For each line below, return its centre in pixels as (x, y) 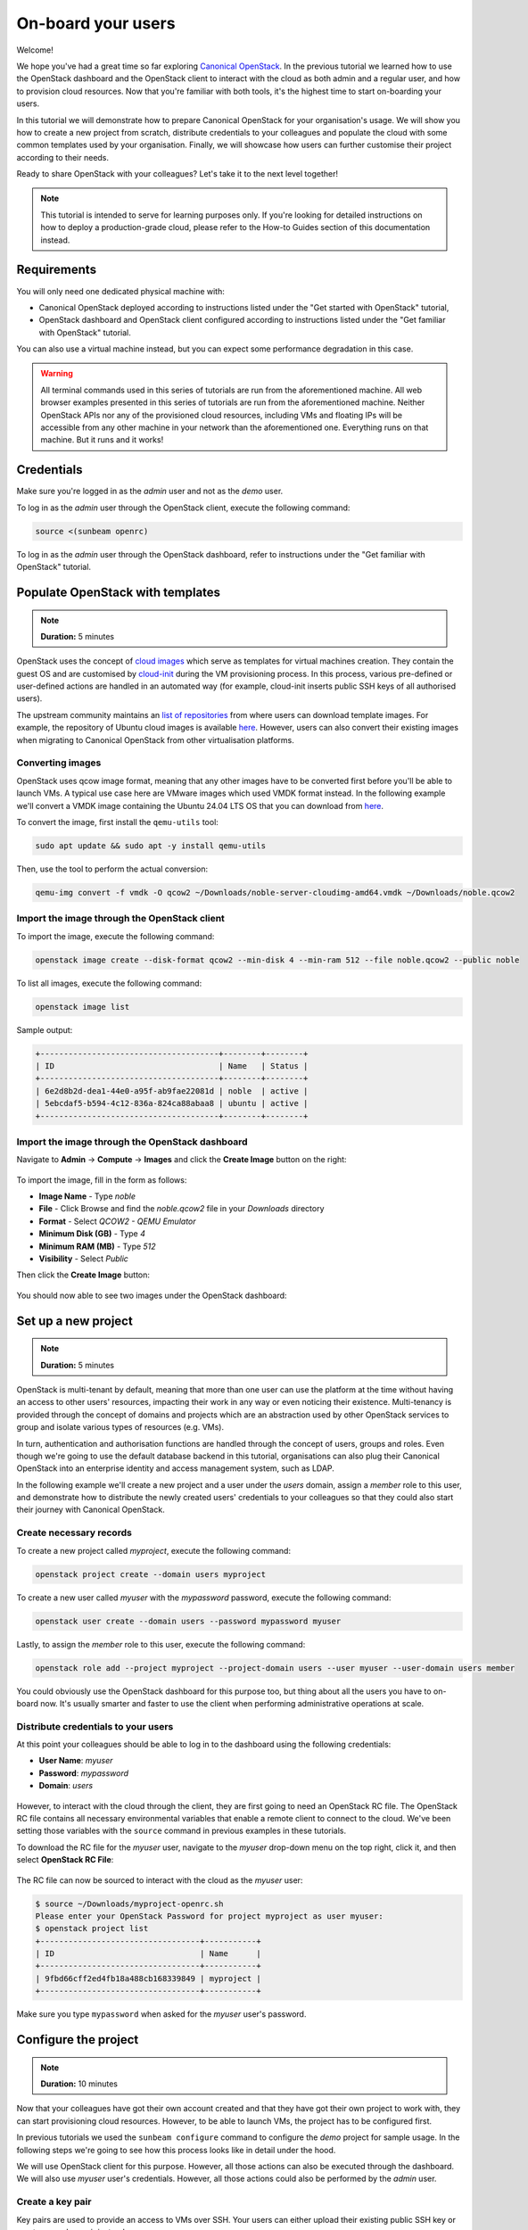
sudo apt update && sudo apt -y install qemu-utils (151, 846)
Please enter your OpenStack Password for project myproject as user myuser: (209, 1916)
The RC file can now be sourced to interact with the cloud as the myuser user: (160, 1880)
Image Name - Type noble (87, 1196)
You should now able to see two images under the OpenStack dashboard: (152, 1295)
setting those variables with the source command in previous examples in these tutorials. (181, 1831)
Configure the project (78, 2040)
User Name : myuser (76, 1761)
